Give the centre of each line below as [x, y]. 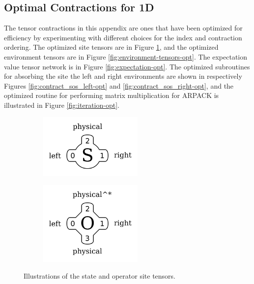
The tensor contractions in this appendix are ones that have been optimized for [123, 28]
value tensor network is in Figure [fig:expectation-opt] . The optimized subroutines [127, 66]
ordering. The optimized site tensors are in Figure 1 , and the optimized [111, 47]
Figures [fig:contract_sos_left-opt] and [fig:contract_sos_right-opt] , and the [119, 85]
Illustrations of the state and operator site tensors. [100, 275]
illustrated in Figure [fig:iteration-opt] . [62, 105]
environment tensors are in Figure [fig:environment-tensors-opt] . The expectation [126, 56]
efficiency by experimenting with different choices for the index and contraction [123, 37]
